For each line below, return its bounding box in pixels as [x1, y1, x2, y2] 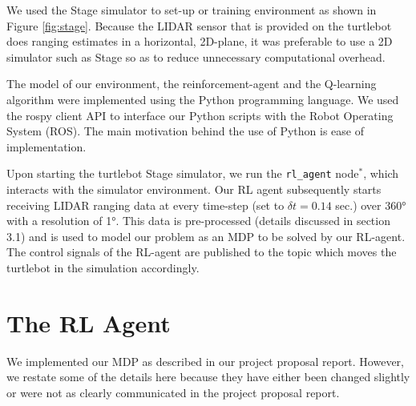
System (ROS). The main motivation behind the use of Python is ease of [6, 123, 364, 139]
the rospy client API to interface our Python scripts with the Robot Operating [6, 107, 394, 123]
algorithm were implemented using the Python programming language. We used [6, 90, 399, 107]
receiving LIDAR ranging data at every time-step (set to [6, 196, 285, 213]
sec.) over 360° [335, 196, 406, 213]
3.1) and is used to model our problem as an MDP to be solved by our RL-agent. [6, 227, 406, 244]
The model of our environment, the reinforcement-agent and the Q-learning [6, 75, 377, 92]
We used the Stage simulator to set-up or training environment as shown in [6, 2, 377, 18]
